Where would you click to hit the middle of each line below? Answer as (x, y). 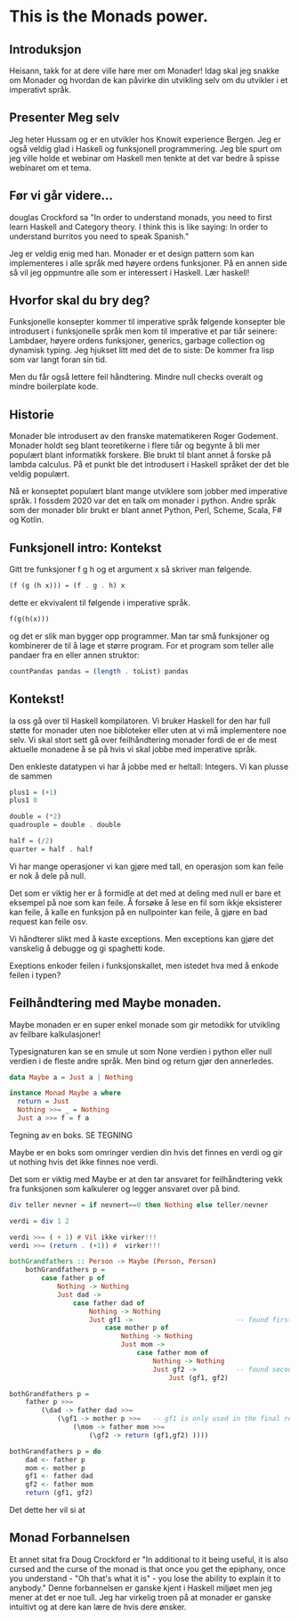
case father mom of (173, 1353)
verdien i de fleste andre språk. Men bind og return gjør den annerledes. (141, 1061)
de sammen (31, 776)
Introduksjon (45, 50)
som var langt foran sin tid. (58, 360)
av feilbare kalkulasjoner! (55, 1034)
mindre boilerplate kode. (54, 386)
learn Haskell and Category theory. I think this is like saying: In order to (139, 227)
